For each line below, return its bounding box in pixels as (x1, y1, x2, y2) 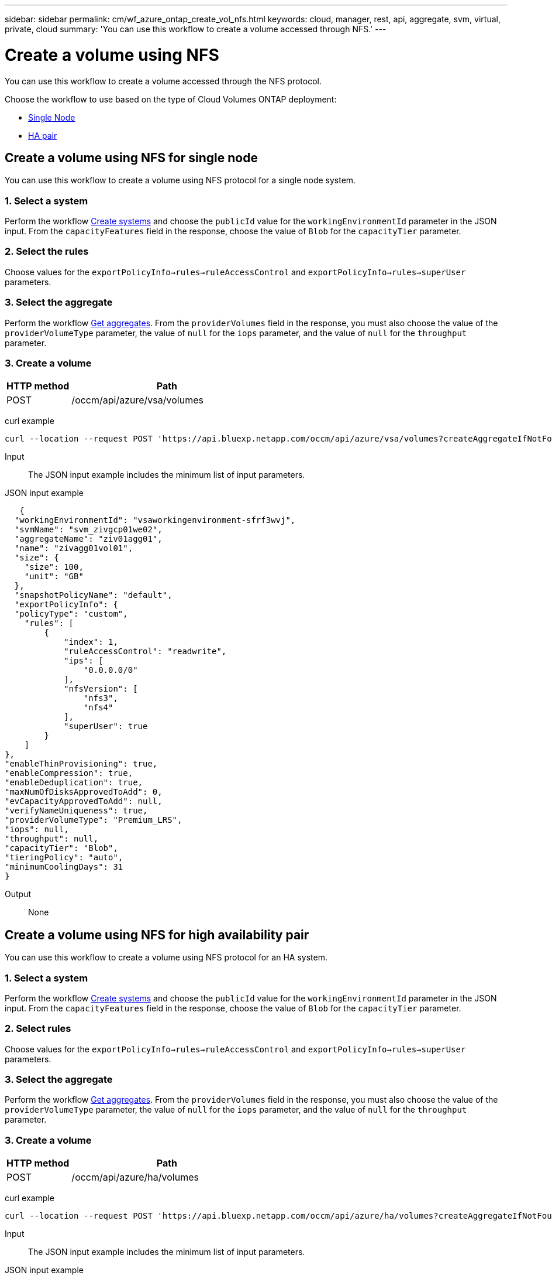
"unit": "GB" (24, 572, 84, 582)
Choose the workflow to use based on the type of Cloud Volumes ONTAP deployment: (5, 94, 337, 104)
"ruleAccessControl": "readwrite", (64, 647, 227, 656)
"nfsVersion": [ (64, 684, 138, 694)
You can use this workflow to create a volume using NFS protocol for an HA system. (5, 952, 327, 963)
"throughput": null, (5, 834, 99, 844)
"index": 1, (64, 637, 118, 647)
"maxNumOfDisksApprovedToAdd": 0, (5, 787, 163, 797)
